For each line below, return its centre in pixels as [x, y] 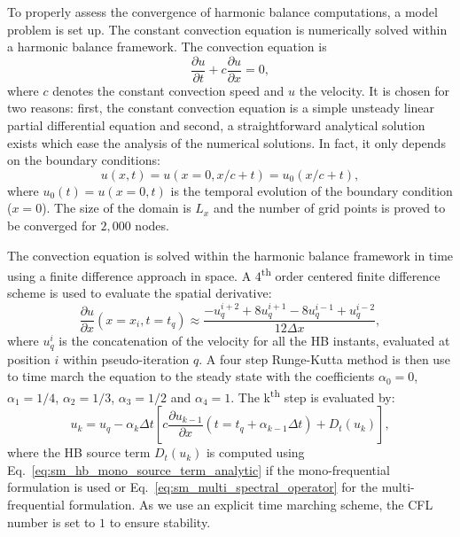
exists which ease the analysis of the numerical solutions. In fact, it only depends [226, 142]
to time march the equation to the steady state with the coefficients [191, 376]
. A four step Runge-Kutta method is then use [324, 358]
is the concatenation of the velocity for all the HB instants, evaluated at [254, 341]
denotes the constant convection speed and [168, 90]
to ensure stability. [160, 521]
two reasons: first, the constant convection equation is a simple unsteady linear [221, 108]
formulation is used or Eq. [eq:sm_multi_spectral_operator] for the [193, 487]
